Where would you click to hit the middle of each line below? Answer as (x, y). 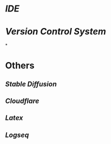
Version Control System (56, 32)
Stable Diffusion (31, 84)
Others (20, 66)
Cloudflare (22, 101)
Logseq (17, 135)
